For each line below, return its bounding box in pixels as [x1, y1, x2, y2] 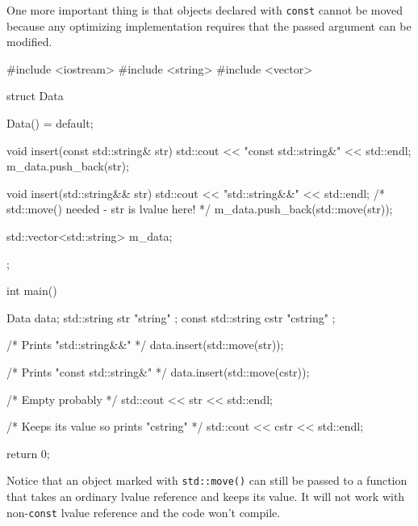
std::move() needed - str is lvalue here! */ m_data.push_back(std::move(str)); [6, 200, 393, 217]
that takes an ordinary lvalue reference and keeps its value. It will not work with [6, 488, 405, 504]
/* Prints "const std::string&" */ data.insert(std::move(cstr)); [6, 363, 310, 380]
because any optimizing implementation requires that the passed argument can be [6, 17, 412, 34]
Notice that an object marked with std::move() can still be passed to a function [6, 472, 408, 489]
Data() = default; [6, 115, 94, 132]
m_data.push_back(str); [6, 158, 129, 175]
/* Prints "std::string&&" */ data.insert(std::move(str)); [6, 336, 284, 353]
